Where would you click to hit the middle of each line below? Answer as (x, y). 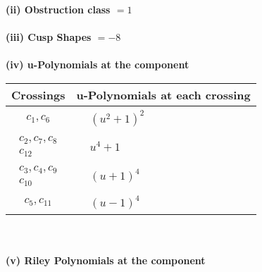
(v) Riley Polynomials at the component (106, 260)
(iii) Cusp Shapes (49, 37)
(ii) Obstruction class (58, 9)
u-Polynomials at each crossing (163, 94)
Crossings (38, 94)
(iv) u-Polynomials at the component (98, 64)
